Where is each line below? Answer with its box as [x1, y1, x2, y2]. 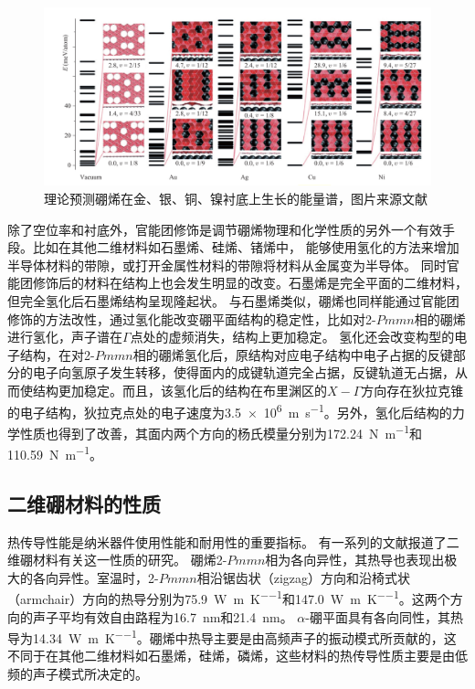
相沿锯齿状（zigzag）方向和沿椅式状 [196, 567, 410, 587]
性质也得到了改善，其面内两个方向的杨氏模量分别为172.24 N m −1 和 [19, 420, 422, 442]
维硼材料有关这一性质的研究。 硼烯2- [7, 550, 227, 569]
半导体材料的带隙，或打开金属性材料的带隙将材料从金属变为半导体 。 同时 [7, 255, 447, 274]
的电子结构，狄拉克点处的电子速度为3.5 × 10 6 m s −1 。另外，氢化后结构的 [7, 399, 452, 421]
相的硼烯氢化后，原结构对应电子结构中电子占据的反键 [132, 344, 453, 364]
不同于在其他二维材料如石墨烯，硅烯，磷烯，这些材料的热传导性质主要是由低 [7, 646, 468, 665]
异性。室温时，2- [58, 567, 159, 587]
